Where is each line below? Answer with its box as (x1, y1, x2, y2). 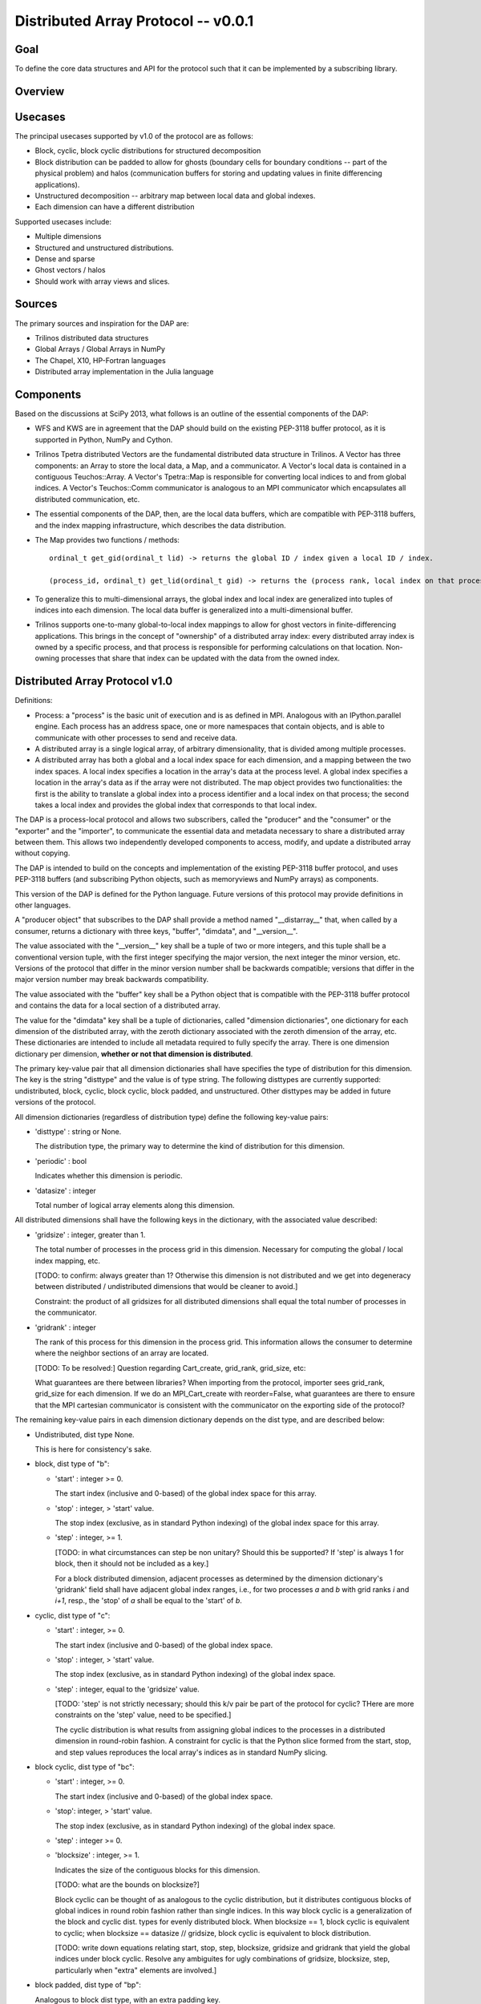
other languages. (14, 900, 71, 910)
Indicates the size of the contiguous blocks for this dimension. (55, 1865, 261, 1875)
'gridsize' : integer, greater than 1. (34, 1230, 146, 1239)
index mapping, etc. (34, 1255, 100, 1266)
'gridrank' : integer (34, 1323, 96, 1332)
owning (34, 653, 60, 663)
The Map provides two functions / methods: (34, 535, 180, 544)
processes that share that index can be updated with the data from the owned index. (61, 653, 341, 663)
